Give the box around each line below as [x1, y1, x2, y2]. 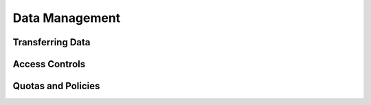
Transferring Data [12, 36, 91, 48]
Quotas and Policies [12, 80, 100, 92]
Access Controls [12, 58, 86, 70]
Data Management [12, 10, 121, 25]
